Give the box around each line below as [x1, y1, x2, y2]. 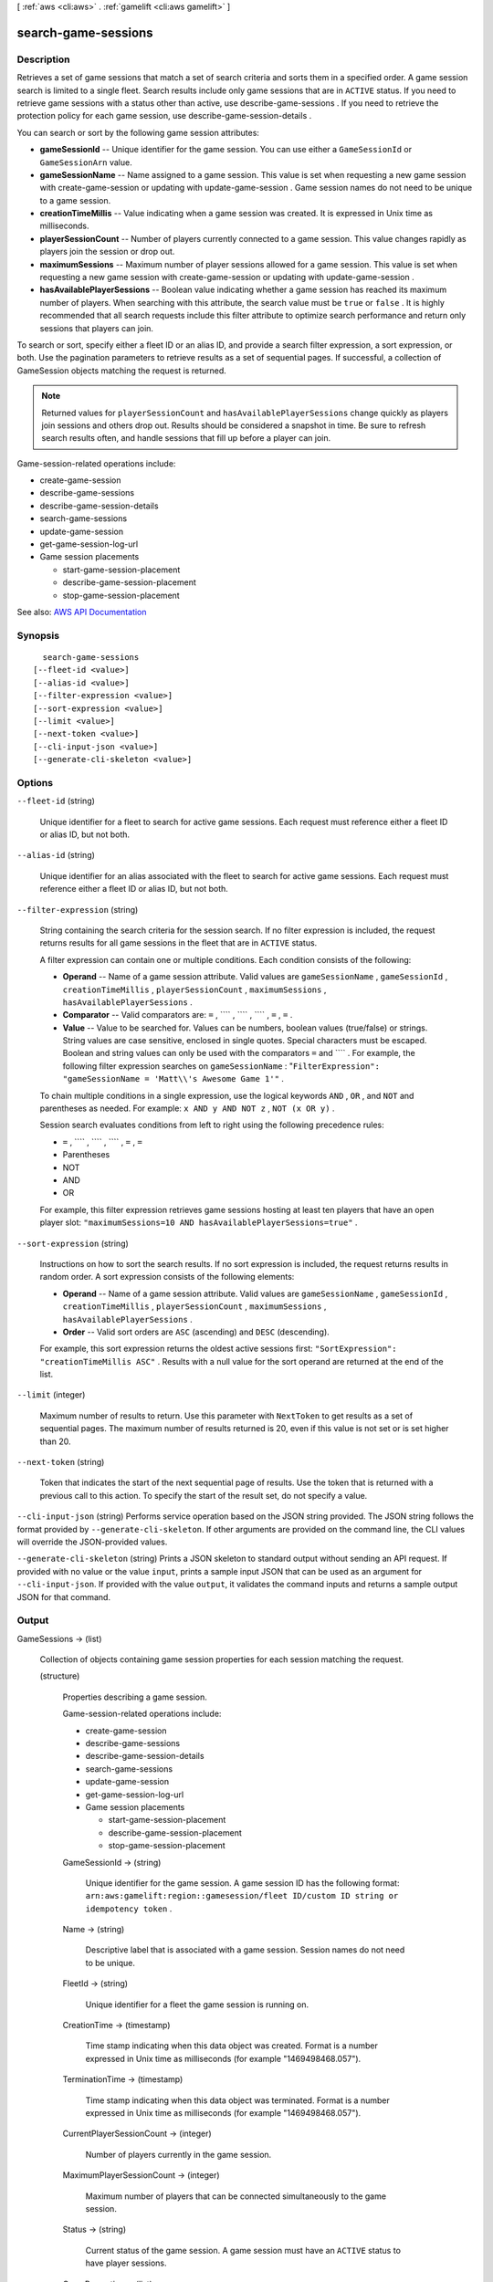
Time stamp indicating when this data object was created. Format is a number [85, 2040, 379, 2051]
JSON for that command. [16, 1591, 111, 1602]
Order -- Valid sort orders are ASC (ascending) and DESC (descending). [62, 1326, 330, 1337]
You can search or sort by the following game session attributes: [16, 127, 260, 138]
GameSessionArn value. [39, 156, 132, 168]
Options [16, 776, 54, 789]
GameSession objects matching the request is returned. [16, 365, 227, 376]
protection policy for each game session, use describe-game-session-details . [16, 110, 312, 121]
